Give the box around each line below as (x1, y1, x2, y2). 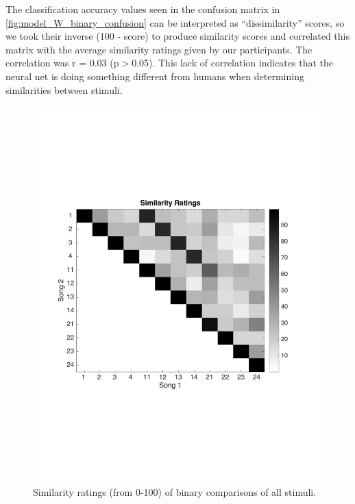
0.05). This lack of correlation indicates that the (132, 55, 333, 70)
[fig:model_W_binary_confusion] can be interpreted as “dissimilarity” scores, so (5, 15, 345, 29)
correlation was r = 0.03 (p (5, 55, 119, 70)
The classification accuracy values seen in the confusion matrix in (5, 2, 280, 16)
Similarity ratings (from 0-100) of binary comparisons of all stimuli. (33, 484, 317, 499)
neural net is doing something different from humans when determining (5, 68, 304, 83)
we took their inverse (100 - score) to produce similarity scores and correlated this (5, 29, 350, 43)
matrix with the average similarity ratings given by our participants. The (5, 42, 313, 56)
